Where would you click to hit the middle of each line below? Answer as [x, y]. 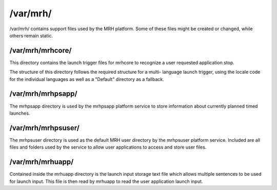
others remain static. [31, 35]
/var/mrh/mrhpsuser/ [44, 128]
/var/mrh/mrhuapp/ [42, 162]
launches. [20, 113]
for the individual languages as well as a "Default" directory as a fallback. [87, 79]
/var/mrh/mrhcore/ [41, 50]
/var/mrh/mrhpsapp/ [43, 94]
